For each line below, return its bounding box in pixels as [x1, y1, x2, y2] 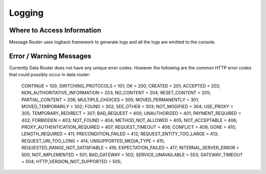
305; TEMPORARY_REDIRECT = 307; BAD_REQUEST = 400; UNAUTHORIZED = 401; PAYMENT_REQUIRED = [21, 111, 241, 116]
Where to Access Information [9, 26, 101, 34]
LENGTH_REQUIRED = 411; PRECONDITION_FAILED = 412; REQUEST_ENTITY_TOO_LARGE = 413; [21, 131, 219, 137]
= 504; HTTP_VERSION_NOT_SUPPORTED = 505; [21, 159, 122, 165]
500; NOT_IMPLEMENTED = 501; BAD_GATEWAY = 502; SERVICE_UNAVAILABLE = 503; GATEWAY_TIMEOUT [21, 151, 243, 157]
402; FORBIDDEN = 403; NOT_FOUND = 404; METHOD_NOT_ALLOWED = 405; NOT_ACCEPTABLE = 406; [21, 117, 237, 123]
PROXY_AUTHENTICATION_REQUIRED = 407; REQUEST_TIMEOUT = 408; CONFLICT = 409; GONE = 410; [21, 124, 236, 130]
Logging [9, 7, 44, 18]
